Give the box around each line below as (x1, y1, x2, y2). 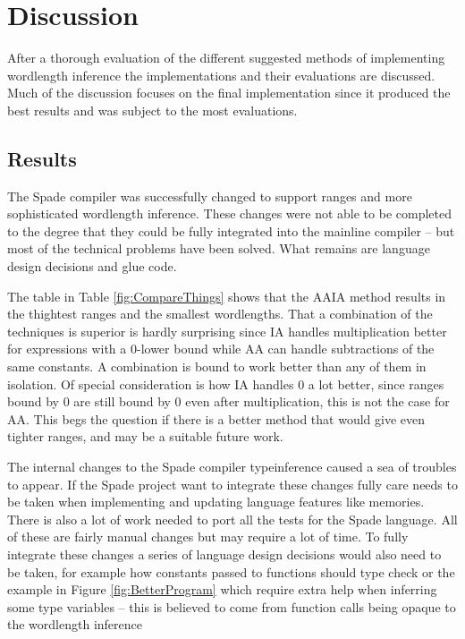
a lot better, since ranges (308, 374, 444, 393)
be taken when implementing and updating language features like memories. (7, 492, 425, 511)
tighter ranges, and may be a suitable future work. (7, 427, 283, 446)
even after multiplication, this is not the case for (185, 392, 450, 411)
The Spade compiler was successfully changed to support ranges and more (7, 186, 412, 205)
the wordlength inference (7, 615, 142, 634)
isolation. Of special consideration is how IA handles (7, 374, 294, 393)
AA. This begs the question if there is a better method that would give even (7, 409, 426, 428)
